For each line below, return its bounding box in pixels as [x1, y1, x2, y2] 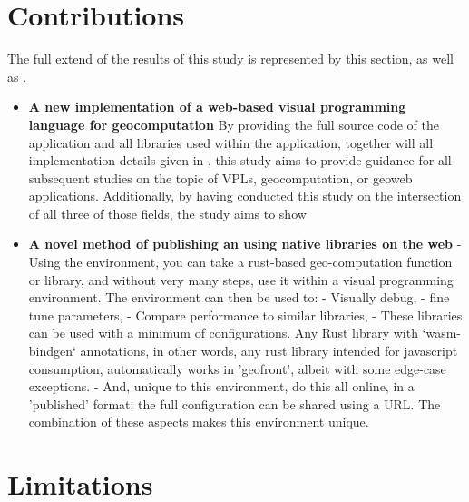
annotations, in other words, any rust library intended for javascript [80, 341, 458, 360]
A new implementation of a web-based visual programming [28, 97, 406, 116]
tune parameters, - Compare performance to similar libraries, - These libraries [28, 305, 463, 324]
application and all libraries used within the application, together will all [28, 133, 434, 152]
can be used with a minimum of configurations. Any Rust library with [28, 323, 418, 342]
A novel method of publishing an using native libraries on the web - [28, 234, 462, 253]
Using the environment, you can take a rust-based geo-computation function [28, 252, 453, 271]
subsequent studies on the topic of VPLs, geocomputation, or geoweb [28, 168, 413, 187]
